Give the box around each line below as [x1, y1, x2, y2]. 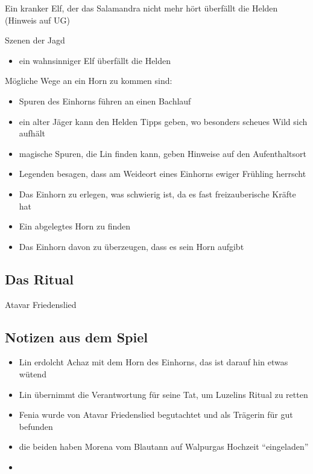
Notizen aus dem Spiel [5, 327, 148, 346]
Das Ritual [5, 269, 74, 288]
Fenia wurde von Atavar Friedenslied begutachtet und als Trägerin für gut [19, 408, 293, 421]
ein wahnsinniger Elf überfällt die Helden [19, 54, 171, 66]
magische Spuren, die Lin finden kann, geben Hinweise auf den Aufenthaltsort [19, 147, 306, 159]
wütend [19, 367, 46, 380]
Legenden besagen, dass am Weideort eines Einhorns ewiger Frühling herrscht [19, 167, 306, 180]
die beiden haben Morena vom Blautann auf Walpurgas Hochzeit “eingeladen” [19, 440, 309, 453]
